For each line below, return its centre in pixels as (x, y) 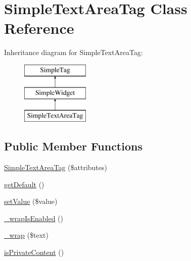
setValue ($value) (31, 201)
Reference (39, 28)
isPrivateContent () (34, 252)
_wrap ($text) (26, 235)
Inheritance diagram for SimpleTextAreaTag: (74, 52)
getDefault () (24, 184)
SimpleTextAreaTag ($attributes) (56, 167)
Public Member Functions (73, 146)
